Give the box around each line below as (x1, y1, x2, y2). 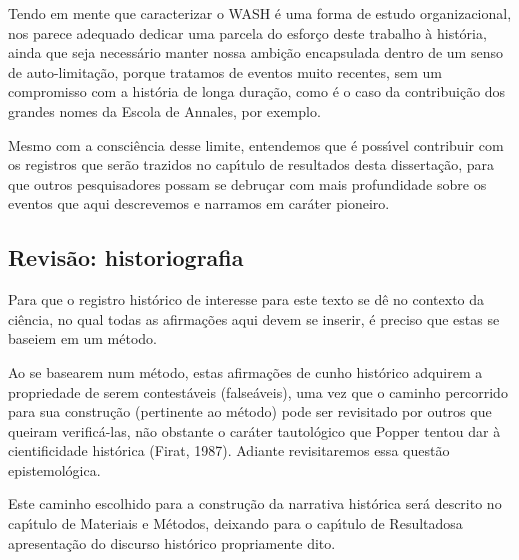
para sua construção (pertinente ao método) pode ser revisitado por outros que (8, 401, 492, 422)
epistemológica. (8, 459, 101, 480)
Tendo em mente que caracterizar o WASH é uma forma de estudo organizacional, (8, 3, 512, 23)
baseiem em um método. (8, 328, 157, 349)
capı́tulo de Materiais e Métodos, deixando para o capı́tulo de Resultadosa (8, 513, 463, 534)
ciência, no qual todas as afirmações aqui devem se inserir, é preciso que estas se (8, 308, 500, 329)
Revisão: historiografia (8, 242, 244, 273)
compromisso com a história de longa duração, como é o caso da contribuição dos (8, 81, 506, 102)
